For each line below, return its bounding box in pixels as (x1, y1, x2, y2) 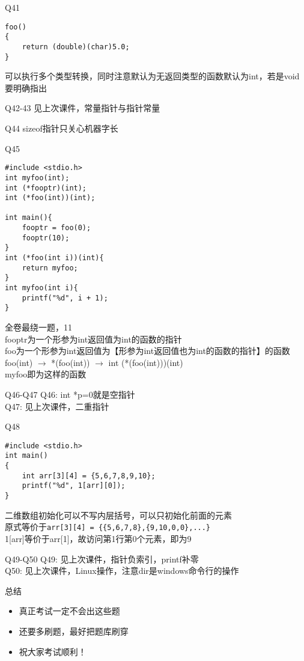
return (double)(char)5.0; (22, 42, 130, 51)
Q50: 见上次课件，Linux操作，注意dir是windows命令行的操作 (5, 564, 239, 577)
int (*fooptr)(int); (5, 183, 87, 192)
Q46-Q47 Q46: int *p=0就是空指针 (5, 388, 135, 400)
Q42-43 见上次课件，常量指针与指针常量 (5, 102, 160, 114)
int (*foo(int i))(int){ (5, 254, 104, 263)
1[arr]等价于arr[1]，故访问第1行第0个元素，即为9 (5, 532, 192, 544)
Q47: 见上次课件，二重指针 (5, 400, 109, 412)
